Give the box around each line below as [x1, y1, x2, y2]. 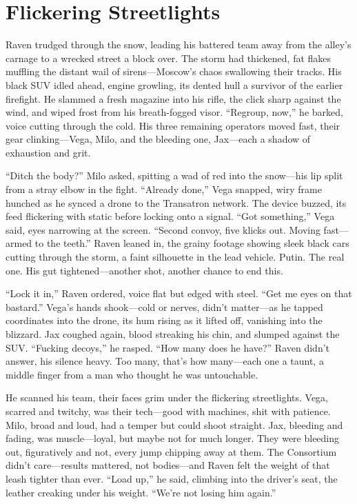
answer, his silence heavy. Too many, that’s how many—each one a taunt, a [6, 354, 324, 368]
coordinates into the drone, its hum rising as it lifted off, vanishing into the [6, 313, 323, 327]
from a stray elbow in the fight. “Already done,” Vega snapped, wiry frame [6, 182, 322, 196]
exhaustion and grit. [6, 145, 91, 159]
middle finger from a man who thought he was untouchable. [6, 367, 258, 381]
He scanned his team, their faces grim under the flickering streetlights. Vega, [6, 390, 328, 405]
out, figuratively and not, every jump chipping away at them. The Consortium [6, 444, 337, 458]
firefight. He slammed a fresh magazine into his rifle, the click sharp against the [6, 91, 341, 105]
